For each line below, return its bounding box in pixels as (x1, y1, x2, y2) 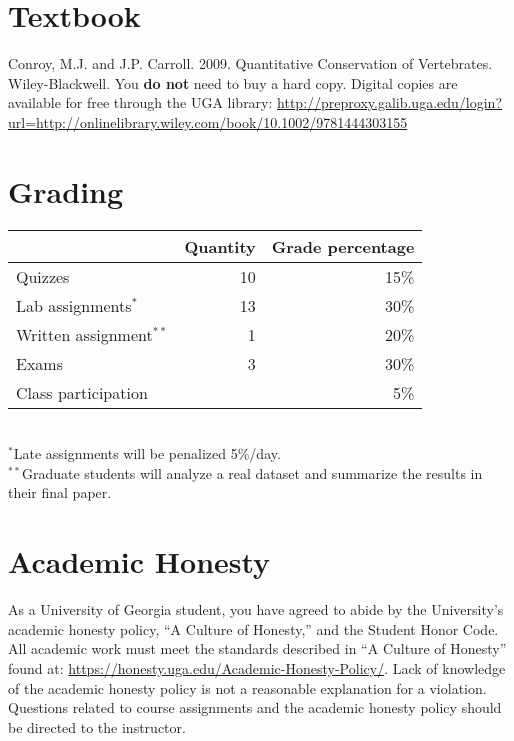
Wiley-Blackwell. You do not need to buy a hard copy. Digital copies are (8, 72, 458, 93)
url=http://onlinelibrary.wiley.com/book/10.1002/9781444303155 (8, 111, 408, 132)
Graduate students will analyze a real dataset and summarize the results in (21, 462, 483, 483)
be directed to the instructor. (8, 716, 186, 737)
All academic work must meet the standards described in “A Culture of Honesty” (8, 638, 507, 659)
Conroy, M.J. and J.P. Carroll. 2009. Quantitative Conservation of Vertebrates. (8, 53, 493, 74)
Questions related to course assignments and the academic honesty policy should (8, 697, 502, 718)
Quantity (184, 234, 256, 258)
